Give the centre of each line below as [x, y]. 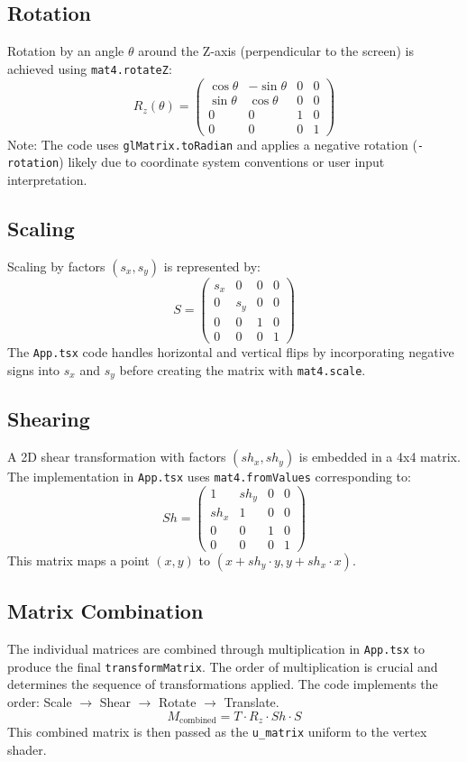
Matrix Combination [105, 611]
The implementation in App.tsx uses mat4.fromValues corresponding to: [209, 477]
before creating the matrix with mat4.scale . [243, 369]
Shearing [49, 419]
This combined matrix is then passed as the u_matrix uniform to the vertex [217, 732]
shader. [27, 749]
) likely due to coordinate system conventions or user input [222, 162]
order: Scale [40, 702]
